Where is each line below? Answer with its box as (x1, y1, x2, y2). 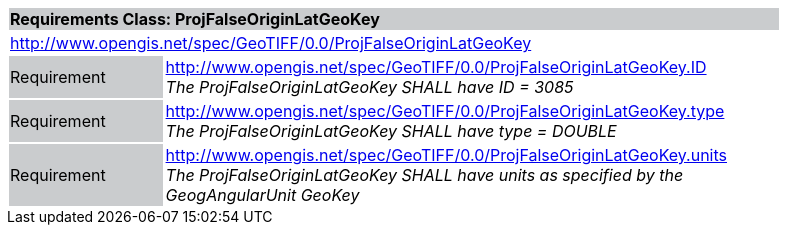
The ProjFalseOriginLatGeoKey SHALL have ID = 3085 (165, 77, 574, 97)
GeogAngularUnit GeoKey (165, 185, 360, 205)
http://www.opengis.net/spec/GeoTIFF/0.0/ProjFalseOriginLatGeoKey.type (165, 101, 725, 121)
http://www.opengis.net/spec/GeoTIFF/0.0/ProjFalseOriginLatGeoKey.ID (165, 57, 707, 77)
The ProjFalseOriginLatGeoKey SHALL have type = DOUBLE (165, 121, 617, 141)
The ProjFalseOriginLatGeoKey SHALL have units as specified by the (165, 165, 684, 185)
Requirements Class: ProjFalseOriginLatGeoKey (10, 9, 380, 29)
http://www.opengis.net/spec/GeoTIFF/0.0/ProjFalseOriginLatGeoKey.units (165, 145, 728, 165)
